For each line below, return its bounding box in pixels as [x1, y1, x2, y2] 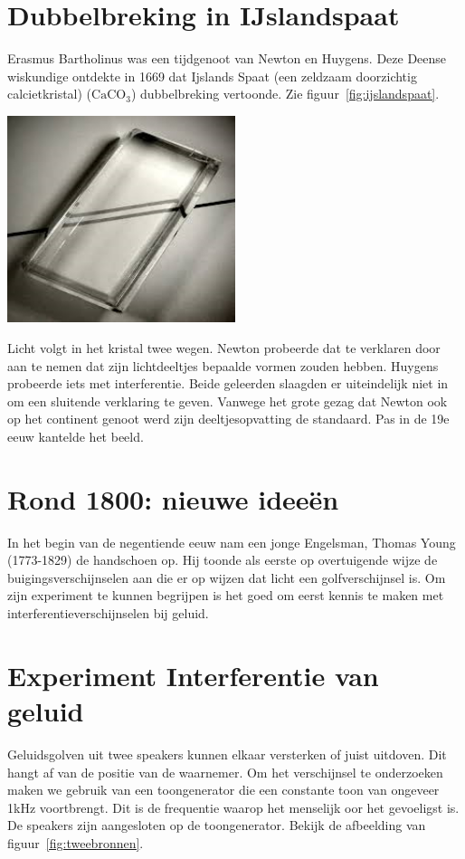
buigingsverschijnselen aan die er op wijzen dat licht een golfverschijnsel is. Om [7, 568, 446, 587]
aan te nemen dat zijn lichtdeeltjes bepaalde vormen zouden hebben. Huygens [7, 356, 439, 375]
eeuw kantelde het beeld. [7, 426, 144, 445]
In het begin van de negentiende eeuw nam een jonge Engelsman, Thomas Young [7, 532, 456, 551]
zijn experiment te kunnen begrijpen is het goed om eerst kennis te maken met [7, 586, 444, 605]
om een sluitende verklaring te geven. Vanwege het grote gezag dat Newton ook [7, 391, 448, 410]
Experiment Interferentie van [7, 656, 379, 693]
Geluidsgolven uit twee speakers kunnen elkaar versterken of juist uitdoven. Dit [7, 744, 447, 763]
